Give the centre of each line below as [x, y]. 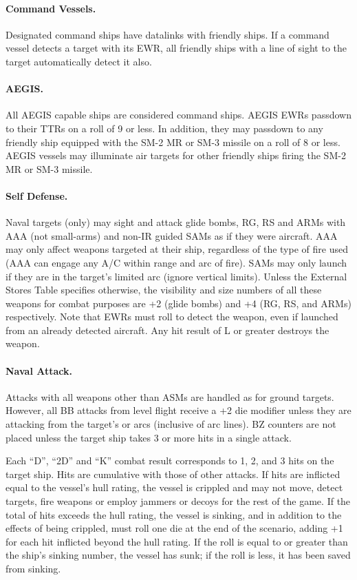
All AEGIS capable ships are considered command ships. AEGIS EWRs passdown [178, 115]
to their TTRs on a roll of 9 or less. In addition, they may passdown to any [164, 128]
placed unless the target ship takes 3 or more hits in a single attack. [149, 437]
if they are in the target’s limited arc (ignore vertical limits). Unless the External [176, 276]
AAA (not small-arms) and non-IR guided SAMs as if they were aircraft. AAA [172, 235]
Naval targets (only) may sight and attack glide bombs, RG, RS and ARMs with [176, 222]
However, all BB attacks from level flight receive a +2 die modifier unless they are [178, 410]
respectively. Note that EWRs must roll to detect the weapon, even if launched [172, 317]
